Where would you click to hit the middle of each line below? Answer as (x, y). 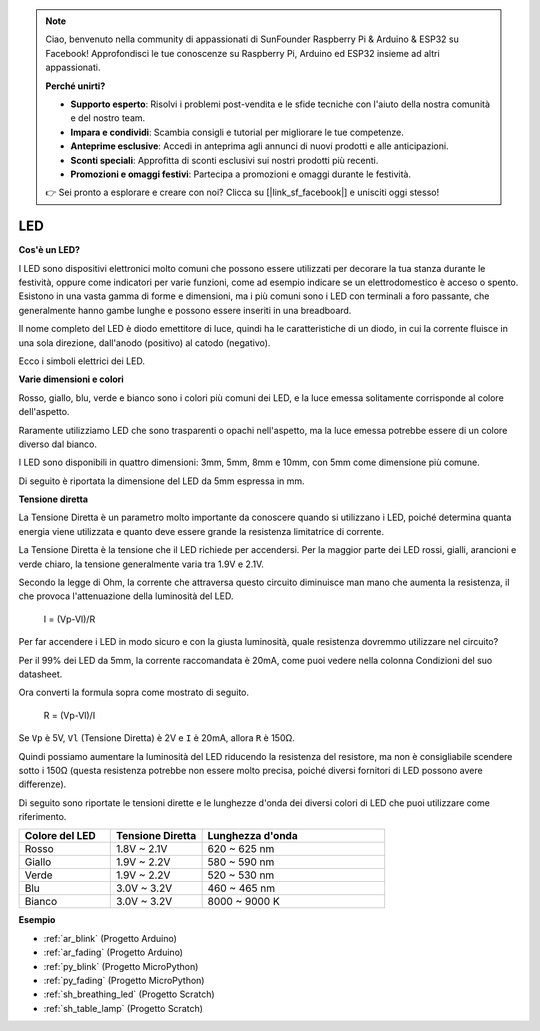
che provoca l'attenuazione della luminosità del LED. (126, 596)
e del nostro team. (108, 118)
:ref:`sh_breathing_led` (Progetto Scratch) (129, 994)
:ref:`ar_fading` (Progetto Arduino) (113, 952)
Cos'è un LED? (49, 250)
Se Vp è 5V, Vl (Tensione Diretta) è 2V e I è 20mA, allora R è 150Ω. (156, 738)
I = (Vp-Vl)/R (69, 619)
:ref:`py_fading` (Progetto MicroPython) (124, 981)
